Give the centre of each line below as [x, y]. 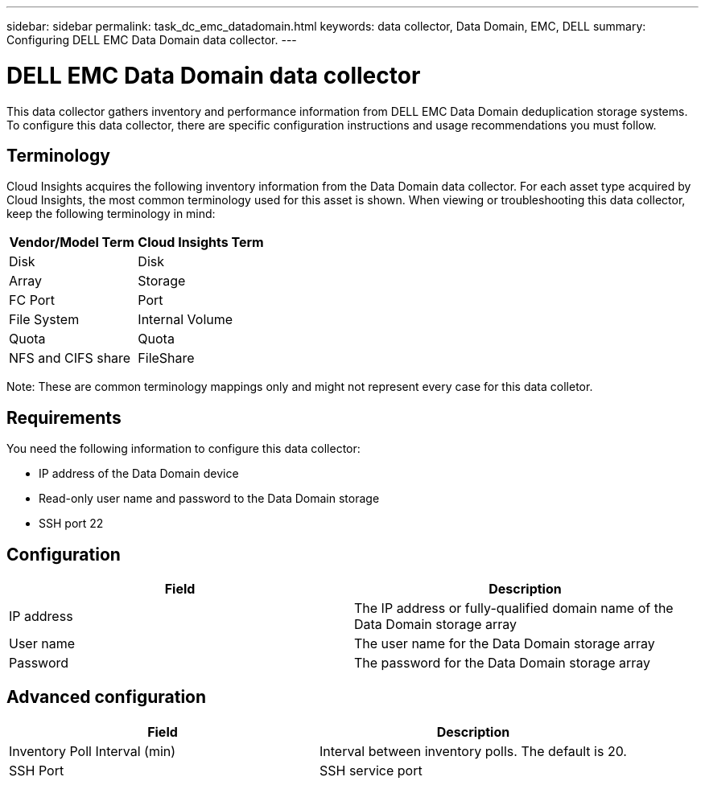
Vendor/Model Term [72, 242]
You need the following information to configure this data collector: [183, 449]
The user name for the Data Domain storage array [505, 644]
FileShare [166, 358]
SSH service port [371, 770]
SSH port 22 [71, 524]
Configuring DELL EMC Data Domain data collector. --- [152, 40]
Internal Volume [186, 320]
